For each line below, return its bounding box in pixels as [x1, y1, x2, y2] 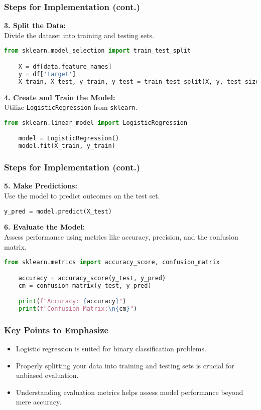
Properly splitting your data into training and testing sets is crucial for [16, 360, 234, 370]
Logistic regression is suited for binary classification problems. [16, 343, 206, 354]
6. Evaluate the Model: [4, 222, 85, 232]
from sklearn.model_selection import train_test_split [4, 47, 191, 55]
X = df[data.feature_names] [18, 63, 112, 70]
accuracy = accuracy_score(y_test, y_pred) [18, 274, 166, 282]
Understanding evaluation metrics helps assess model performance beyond [16, 386, 243, 397]
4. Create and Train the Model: [4, 92, 115, 102]
